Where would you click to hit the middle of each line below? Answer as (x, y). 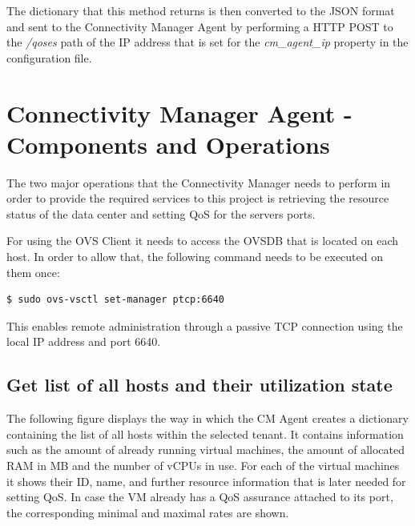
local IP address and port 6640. (84, 341)
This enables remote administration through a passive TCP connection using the (205, 325)
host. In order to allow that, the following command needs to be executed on (195, 257)
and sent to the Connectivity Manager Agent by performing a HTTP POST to (200, 26)
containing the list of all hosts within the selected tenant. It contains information (205, 434)
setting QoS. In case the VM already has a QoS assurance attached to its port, (200, 497)
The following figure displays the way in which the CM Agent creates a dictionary (207, 418)
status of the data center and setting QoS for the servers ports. (161, 213)
